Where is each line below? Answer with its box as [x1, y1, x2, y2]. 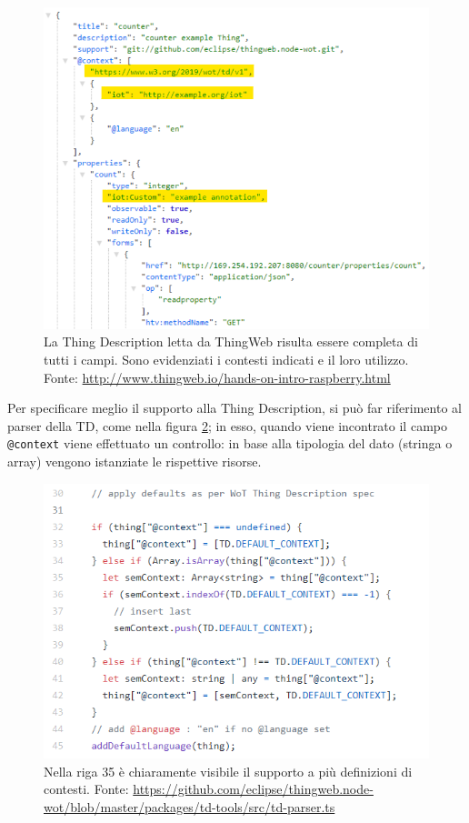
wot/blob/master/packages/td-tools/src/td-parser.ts [44, 797, 335, 816]
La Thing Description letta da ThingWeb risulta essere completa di [44, 332, 418, 351]
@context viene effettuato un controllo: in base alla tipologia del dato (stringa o [7, 434, 453, 453]
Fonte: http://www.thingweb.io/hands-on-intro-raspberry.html [44, 367, 391, 386]
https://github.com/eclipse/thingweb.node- [133, 779, 374, 798]
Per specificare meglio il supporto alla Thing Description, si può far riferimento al [7, 398, 462, 417]
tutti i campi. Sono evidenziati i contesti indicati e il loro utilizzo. [44, 350, 409, 369]
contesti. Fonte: [44, 779, 129, 798]
